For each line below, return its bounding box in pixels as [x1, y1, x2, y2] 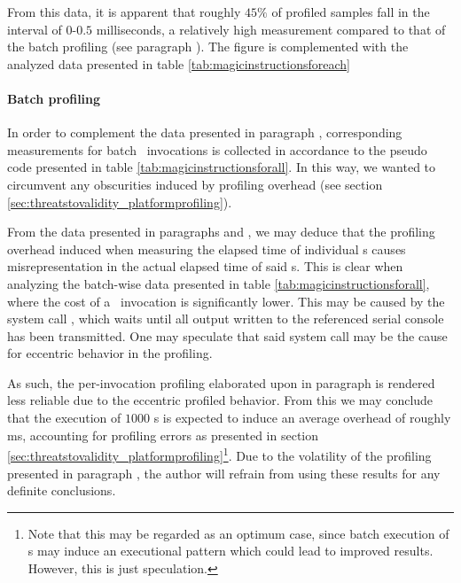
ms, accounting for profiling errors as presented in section [7, 425, 319, 444]
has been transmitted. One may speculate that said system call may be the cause [7, 326, 448, 345]
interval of [7, 19, 62, 38]
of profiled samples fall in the [271, 3, 430, 20]
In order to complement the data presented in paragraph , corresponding [7, 123, 402, 142]
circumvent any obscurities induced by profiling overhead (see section [7, 175, 383, 193]
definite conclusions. [7, 481, 116, 500]
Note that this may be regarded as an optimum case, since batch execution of [27, 524, 449, 542]
